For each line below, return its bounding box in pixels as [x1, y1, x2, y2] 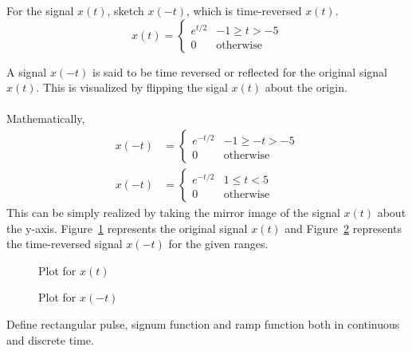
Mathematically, [6, 110, 85, 127]
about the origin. [265, 79, 347, 96]
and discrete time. [6, 331, 94, 348]
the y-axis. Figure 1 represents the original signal [6, 219, 248, 236]
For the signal [6, 2, 74, 18]
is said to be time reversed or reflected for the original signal [92, 63, 387, 80]
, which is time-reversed [186, 2, 302, 18]
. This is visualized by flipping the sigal [36, 79, 228, 96]
